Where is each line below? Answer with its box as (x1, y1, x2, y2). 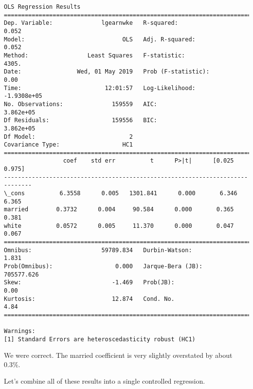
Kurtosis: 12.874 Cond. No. (4, 295, 175, 302)
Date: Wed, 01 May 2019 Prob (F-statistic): (4, 68, 210, 75)
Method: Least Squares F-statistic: (4, 52, 185, 59)
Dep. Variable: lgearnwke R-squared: (4, 19, 178, 27)
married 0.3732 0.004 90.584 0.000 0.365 (4, 206, 234, 213)
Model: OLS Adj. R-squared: (4, 36, 196, 43)
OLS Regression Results (4, 3, 81, 10)
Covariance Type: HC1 (4, 141, 133, 148)
